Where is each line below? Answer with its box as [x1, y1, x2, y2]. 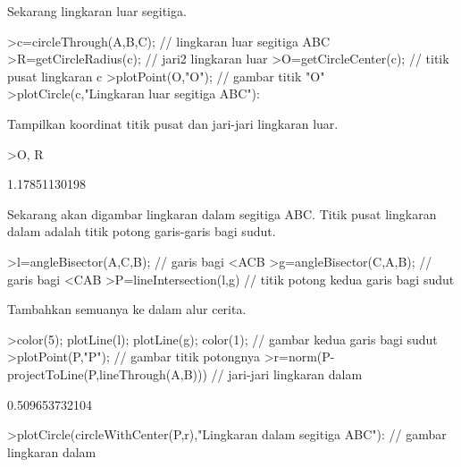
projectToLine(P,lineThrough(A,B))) [7, 364, 207, 383]
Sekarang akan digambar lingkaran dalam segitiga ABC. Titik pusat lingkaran [7, 204, 437, 223]
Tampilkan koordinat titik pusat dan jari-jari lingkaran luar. [7, 114, 339, 132]
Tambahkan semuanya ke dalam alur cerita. [7, 300, 247, 318]
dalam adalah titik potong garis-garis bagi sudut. [7, 222, 276, 241]
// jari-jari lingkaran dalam [211, 364, 363, 383]
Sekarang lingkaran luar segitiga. [7, 2, 187, 20]
